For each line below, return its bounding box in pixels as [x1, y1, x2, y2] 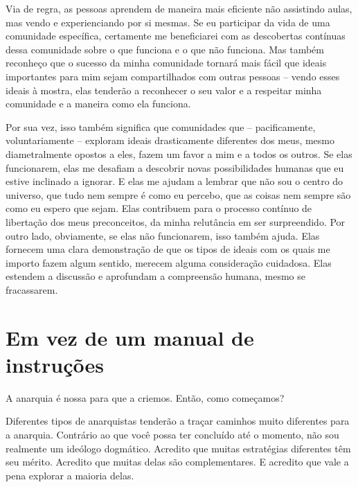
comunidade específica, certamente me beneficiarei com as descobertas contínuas [6, 28, 346, 43]
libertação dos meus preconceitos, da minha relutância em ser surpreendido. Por [6, 214, 346, 229]
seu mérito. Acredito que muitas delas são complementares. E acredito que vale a [6, 454, 349, 469]
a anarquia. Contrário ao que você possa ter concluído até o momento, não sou [6, 427, 339, 441]
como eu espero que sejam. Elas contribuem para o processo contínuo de [6, 201, 312, 215]
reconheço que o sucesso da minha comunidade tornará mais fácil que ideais [6, 55, 327, 70]
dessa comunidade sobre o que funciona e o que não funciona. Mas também [6, 42, 324, 56]
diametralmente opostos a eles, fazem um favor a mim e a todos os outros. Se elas [6, 146, 352, 161]
